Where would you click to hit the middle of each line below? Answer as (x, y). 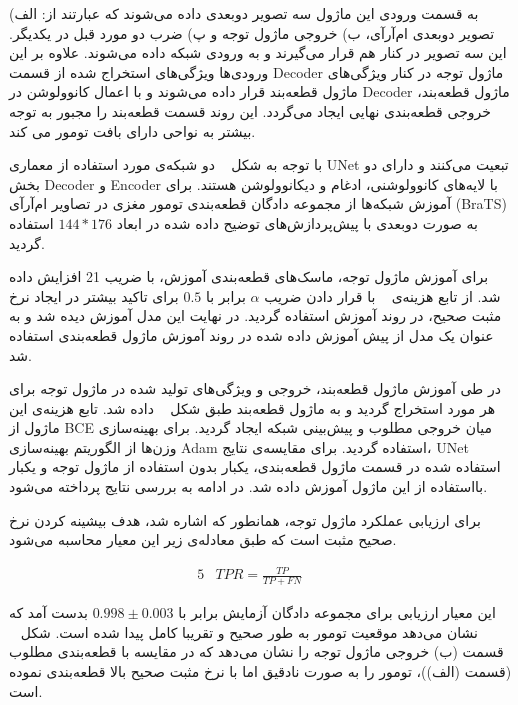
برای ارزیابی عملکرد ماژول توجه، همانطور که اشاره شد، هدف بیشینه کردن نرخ (245, 519)
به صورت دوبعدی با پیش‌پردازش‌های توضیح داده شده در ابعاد (297, 222)
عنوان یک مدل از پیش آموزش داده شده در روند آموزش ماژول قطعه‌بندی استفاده (251, 334)
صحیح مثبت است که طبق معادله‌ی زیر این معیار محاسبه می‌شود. (203, 539)
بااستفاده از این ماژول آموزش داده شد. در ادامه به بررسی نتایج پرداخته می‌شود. (248, 486)
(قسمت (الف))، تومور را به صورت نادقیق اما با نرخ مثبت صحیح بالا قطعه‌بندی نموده (260, 671)
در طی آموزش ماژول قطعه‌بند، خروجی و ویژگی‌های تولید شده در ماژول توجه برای (255, 388)
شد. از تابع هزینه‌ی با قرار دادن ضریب (382, 295)
